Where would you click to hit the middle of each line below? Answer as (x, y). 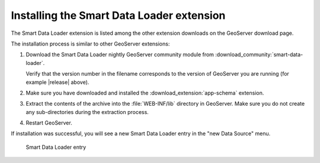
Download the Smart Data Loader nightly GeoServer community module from (120, 55)
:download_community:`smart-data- (259, 55)
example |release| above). (57, 82)
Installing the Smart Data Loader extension (118, 15)
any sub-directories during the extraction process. (87, 112)
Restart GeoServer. (49, 123)
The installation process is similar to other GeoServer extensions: (90, 44)
